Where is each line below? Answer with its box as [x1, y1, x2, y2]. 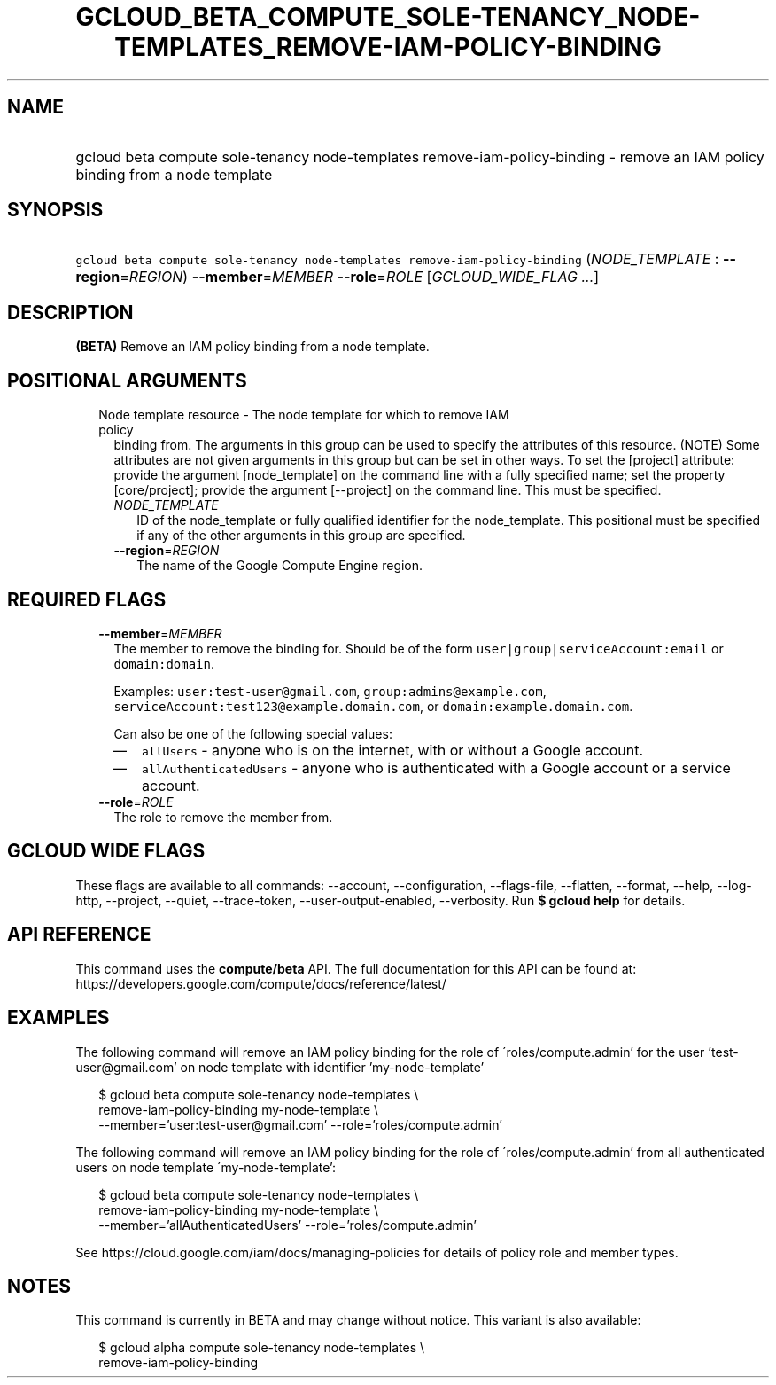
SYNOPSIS [7, 199, 104, 222]
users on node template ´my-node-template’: [75, 1159, 337, 1175]
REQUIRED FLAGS [7, 588, 167, 611]
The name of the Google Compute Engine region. [136, 558, 423, 574]
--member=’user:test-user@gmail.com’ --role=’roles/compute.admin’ [98, 1116, 502, 1132]
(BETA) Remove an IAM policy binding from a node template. [75, 339, 430, 355]
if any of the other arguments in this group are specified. [136, 528, 466, 544]
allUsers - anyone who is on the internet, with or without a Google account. [142, 740, 643, 759]
